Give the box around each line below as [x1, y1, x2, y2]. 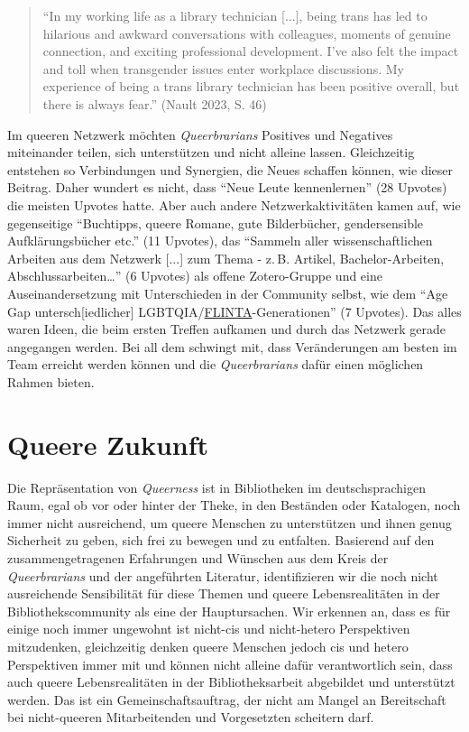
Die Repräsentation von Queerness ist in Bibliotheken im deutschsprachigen [7, 477, 427, 496]
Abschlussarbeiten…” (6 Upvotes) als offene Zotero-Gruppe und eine [7, 266, 382, 285]
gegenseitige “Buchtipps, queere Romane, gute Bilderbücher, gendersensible [7, 213, 424, 232]
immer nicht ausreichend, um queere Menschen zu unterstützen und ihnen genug [7, 513, 452, 532]
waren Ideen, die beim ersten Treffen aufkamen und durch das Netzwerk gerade [7, 320, 446, 338]
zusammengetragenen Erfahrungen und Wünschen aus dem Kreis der [7, 548, 389, 567]
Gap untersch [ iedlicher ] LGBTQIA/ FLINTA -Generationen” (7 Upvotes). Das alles [7, 301, 462, 320]
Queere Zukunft [7, 425, 209, 462]
